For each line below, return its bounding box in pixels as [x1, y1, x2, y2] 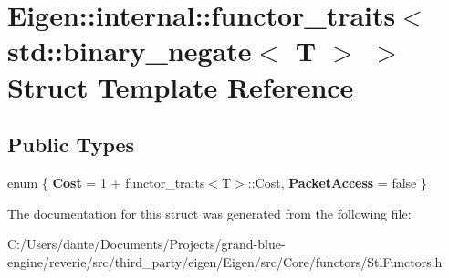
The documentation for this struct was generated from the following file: [7, 203, 412, 222]
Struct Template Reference [7, 67, 354, 105]
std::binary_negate [7, 32, 252, 69]
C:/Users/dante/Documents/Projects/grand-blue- [7, 234, 286, 253]
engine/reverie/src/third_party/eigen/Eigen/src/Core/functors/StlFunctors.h [7, 252, 443, 271]
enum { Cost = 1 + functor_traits [7, 172, 205, 191]
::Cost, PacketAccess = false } [247, 172, 427, 191]
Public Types [7, 130, 135, 159]
